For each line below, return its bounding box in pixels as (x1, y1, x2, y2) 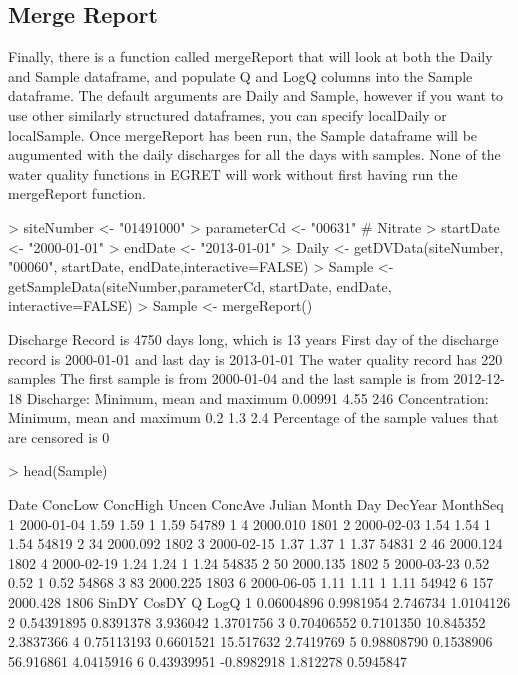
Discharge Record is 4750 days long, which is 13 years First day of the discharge (8, 328, 499, 349)
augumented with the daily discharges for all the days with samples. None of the (8, 144, 501, 165)
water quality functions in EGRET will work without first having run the (8, 163, 458, 184)
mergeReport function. (8, 183, 146, 204)
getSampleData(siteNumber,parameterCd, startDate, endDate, (8, 275, 392, 296)
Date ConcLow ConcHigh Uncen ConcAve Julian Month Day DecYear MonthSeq (8, 494, 504, 515)
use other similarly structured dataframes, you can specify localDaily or (8, 104, 447, 125)
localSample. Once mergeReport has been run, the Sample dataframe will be (8, 124, 478, 145)
